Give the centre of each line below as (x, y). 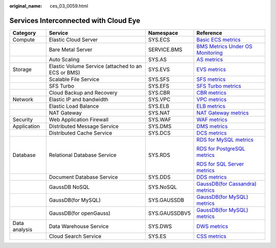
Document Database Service (83, 177)
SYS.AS (158, 59)
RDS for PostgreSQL (221, 148)
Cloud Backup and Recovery (83, 93)
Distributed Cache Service (80, 133)
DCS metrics (212, 133)
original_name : (26, 6)
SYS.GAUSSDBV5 (170, 213)
